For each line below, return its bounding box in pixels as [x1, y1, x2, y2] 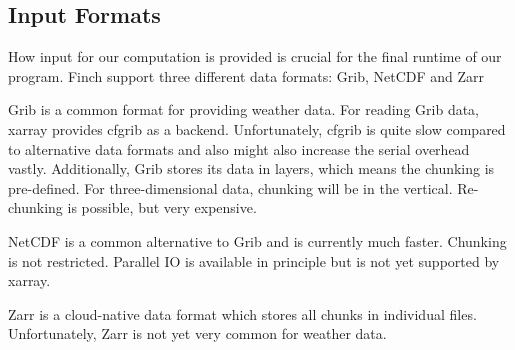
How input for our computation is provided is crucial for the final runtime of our [8, 46, 502, 67]
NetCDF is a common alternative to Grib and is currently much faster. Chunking [8, 230, 507, 251]
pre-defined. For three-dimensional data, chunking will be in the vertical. [8, 177, 453, 198]
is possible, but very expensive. [67, 197, 257, 218]
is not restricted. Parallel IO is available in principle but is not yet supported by [8, 250, 500, 271]
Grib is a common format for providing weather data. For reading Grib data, [8, 99, 480, 120]
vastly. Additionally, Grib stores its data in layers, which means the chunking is [8, 158, 495, 179]
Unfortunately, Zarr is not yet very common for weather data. [8, 323, 387, 344]
